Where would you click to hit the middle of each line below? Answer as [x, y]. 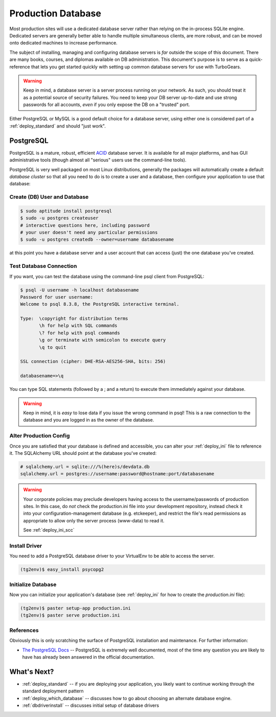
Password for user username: [57, 297]
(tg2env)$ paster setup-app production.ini [76, 608]
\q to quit [53, 347]
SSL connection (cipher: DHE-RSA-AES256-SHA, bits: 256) [93, 362]
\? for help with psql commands [79, 333]
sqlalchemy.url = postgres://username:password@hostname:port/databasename [117, 474]
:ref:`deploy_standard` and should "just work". [57, 126]
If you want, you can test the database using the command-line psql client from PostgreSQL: [107, 276]
